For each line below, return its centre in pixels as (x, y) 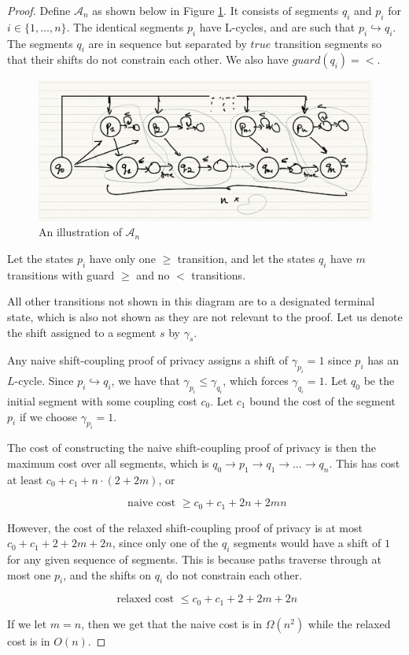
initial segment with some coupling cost (102, 400)
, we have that (146, 381)
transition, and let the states (246, 259)
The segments (40, 43)
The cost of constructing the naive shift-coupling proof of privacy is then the (192, 448)
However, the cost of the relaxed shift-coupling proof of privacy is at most (185, 527)
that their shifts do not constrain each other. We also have (148, 59)
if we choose (48, 416)
